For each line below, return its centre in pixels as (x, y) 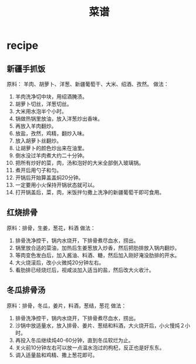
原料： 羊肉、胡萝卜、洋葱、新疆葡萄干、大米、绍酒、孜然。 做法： (88, 84)
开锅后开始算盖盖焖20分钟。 (49, 178)
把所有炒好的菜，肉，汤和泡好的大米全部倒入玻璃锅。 (80, 163)
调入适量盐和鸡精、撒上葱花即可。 (56, 355)
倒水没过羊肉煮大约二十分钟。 (51, 155)
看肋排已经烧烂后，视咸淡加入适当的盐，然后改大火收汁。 (85, 270)
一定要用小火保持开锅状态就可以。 (56, 185)
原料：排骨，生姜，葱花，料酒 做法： (51, 228)
